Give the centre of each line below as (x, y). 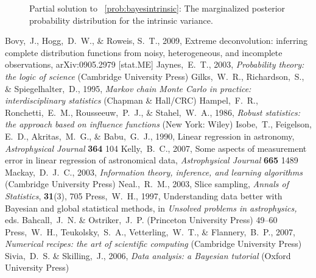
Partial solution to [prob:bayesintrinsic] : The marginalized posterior (157, 8)
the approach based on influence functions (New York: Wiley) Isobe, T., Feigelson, (158, 124)
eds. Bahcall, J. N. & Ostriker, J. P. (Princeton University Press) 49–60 (141, 220)
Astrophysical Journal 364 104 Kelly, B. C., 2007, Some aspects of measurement (156, 148)
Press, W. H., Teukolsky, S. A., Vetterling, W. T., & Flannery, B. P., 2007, (150, 231)
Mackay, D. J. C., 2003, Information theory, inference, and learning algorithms (154, 172)
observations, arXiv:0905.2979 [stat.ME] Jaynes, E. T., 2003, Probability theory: (155, 64)
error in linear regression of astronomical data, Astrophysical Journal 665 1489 (152, 160)
